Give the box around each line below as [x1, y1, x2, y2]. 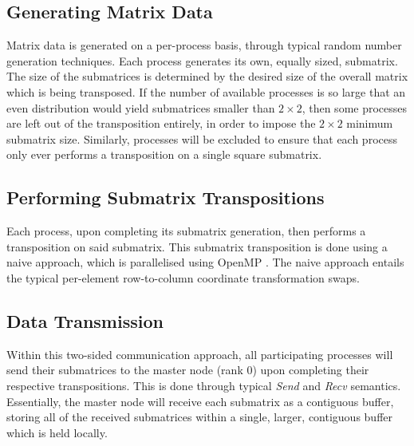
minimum [346, 115, 393, 132]
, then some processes [302, 99, 408, 116]
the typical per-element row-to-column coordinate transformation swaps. [6, 269, 360, 286]
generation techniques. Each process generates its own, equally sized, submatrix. [6, 52, 398, 69]
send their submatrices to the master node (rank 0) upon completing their [6, 361, 369, 378]
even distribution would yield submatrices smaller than [6, 99, 275, 116]
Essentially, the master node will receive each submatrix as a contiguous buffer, [6, 393, 394, 409]
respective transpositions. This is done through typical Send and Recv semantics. [6, 377, 401, 393]
